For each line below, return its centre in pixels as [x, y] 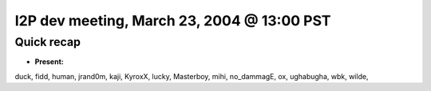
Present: [49, 62]
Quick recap [48, 42]
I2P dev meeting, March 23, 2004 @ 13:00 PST [173, 21]
